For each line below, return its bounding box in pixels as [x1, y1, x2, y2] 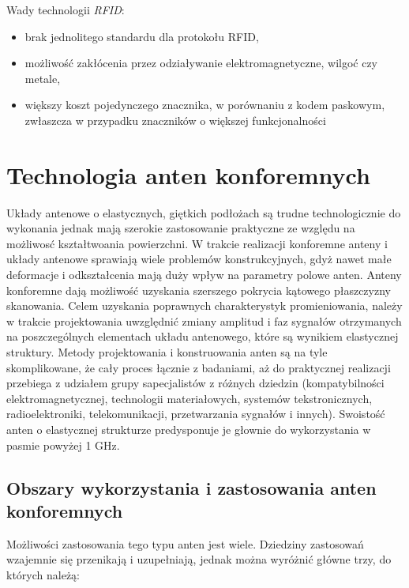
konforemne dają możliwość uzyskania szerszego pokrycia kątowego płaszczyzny [6, 281, 391, 298]
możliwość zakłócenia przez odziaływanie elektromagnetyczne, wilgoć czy [24, 55, 378, 71]
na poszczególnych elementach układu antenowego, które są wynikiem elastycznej [6, 328, 399, 345]
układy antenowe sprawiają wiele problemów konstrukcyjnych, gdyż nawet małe [6, 251, 392, 267]
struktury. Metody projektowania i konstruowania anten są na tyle [6, 344, 328, 360]
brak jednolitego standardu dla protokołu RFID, [24, 28, 259, 44]
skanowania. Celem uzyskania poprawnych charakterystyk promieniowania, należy [6, 297, 403, 314]
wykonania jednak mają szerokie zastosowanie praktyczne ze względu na [6, 220, 355, 236]
